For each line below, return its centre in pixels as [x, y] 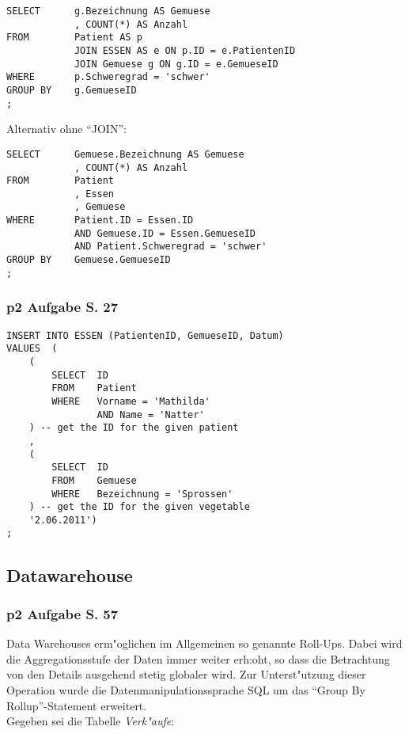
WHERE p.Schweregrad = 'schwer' [108, 77]
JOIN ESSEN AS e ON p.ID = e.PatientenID [185, 50]
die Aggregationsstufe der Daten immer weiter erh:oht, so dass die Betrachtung [198, 658]
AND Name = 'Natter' [151, 415]
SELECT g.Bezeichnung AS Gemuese [108, 11]
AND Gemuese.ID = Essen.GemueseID [165, 233]
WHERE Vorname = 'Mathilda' [131, 401]
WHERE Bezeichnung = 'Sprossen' [142, 494]
